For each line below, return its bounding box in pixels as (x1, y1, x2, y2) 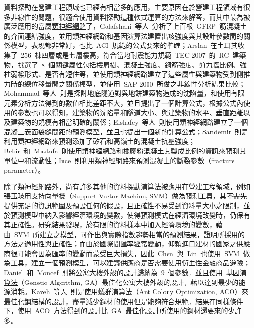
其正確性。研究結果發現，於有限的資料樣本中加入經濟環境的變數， (4, 219, 216, 230)
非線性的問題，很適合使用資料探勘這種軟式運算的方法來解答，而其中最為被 (10, 11, 250, 22)
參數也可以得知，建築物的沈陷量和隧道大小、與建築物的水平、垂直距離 (17, 107, 243, 117)
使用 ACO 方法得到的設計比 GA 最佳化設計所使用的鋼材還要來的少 (17, 306, 235, 316)
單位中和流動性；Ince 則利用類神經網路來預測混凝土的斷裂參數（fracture (4, 155, 235, 165)
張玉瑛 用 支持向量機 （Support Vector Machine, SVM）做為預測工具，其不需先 (4, 191, 247, 201)
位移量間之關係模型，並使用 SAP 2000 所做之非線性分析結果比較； (31, 78, 246, 88)
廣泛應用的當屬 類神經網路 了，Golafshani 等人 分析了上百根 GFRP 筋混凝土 (4, 21, 247, 31)
